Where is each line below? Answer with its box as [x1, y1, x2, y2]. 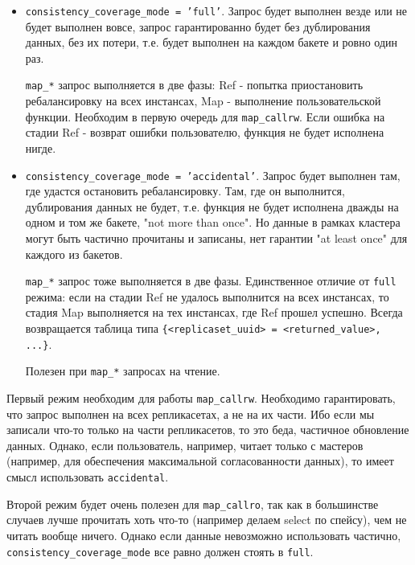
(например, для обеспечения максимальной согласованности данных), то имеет [6, 452, 394, 469]
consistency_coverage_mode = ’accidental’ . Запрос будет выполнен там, [25, 166, 401, 183]
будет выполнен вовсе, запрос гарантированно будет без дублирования [25, 18, 371, 35]
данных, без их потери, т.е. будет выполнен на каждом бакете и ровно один [25, 34, 398, 51]
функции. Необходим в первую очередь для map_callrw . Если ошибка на [25, 108, 385, 125]
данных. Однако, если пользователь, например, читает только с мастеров [6, 436, 364, 453]
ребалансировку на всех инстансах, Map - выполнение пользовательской [25, 92, 381, 109]
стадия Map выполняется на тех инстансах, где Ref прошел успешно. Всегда [25, 304, 403, 321]
